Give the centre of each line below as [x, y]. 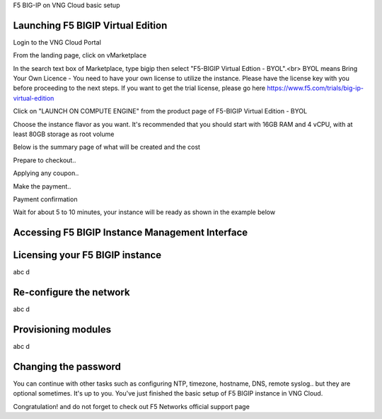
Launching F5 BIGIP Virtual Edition [90, 25]
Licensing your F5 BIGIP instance [87, 255]
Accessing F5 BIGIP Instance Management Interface [131, 233]
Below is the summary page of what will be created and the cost [107, 147]
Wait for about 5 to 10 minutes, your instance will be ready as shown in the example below [144, 212]
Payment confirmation [45, 199]
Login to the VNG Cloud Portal [57, 42]
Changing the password [67, 366]
